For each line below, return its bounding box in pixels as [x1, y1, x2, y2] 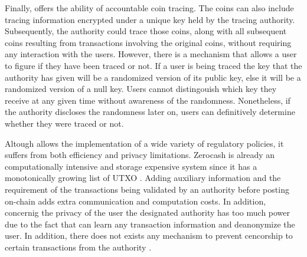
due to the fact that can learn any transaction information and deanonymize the [5, 218, 295, 230]
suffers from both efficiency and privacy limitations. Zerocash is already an [5, 149, 275, 161]
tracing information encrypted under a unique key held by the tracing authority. [5, 13, 295, 25]
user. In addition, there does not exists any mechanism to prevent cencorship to [5, 229, 293, 242]
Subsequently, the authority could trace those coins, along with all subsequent [5, 25, 287, 37]
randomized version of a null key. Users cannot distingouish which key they [5, 83, 277, 95]
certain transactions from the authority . [5, 240, 152, 253]
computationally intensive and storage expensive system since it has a [5, 160, 257, 172]
